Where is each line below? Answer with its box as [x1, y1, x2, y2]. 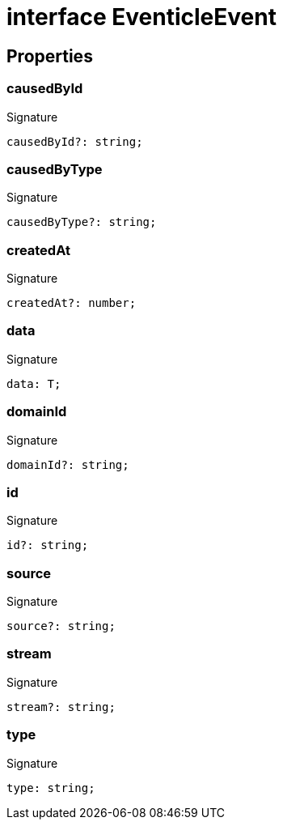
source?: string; [6, 619, 116, 633]
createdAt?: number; [6, 296, 137, 310]
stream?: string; [6, 700, 116, 713]
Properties [6, 45, 93, 66]
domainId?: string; [6, 458, 129, 471]
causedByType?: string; [6, 215, 157, 229]
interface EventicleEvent [6, 3, 277, 31]
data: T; [6, 377, 61, 390]
